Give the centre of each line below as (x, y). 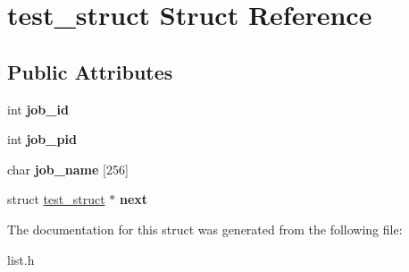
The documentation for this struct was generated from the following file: (205, 229)
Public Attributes (90, 71)
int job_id (38, 109)
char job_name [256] (68, 169)
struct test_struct (56, 199)
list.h (21, 259)
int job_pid (42, 139)
